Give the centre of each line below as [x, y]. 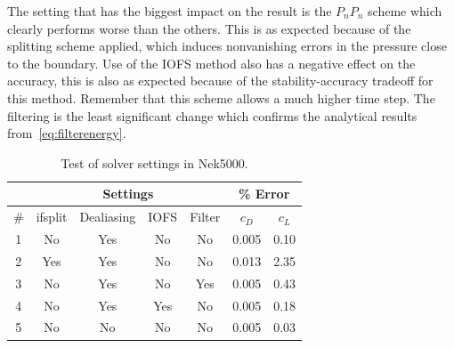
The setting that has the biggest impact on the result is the [170, 11]
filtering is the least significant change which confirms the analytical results [212, 115]
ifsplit [52, 217]
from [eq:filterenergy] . [67, 133]
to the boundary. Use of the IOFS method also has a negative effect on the [211, 63]
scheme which [405, 11]
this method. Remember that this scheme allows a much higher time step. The [221, 97]
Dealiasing [108, 217]
